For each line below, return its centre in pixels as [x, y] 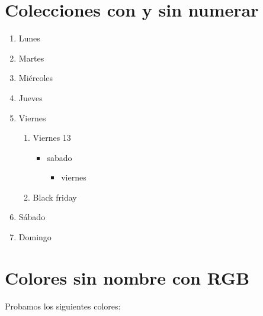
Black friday [55, 197]
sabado [60, 157]
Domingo [35, 237]
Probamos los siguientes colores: [63, 306]
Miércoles [36, 78]
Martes [31, 58]
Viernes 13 [52, 138]
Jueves [31, 97]
